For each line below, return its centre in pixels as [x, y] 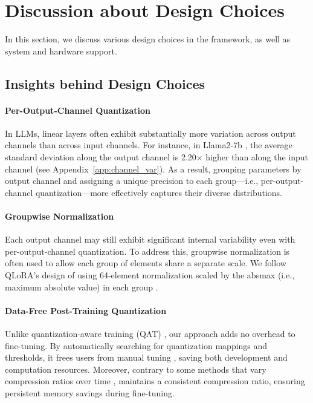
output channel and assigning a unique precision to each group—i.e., [132, 181]
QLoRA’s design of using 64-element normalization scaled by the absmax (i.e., [150, 275]
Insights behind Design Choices [105, 83]
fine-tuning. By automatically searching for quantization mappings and [136, 345]
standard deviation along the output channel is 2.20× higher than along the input [156, 157]
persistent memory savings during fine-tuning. [90, 392]
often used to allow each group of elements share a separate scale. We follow [146, 263]
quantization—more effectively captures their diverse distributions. [159, 192]
